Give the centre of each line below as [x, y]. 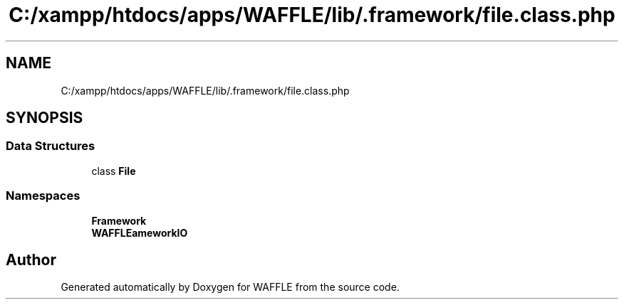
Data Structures [51, 146]
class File [114, 171]
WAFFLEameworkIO [140, 232]
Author [31, 259]
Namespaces [43, 196]
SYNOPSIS [45, 118]
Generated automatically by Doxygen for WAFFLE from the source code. [230, 287]
